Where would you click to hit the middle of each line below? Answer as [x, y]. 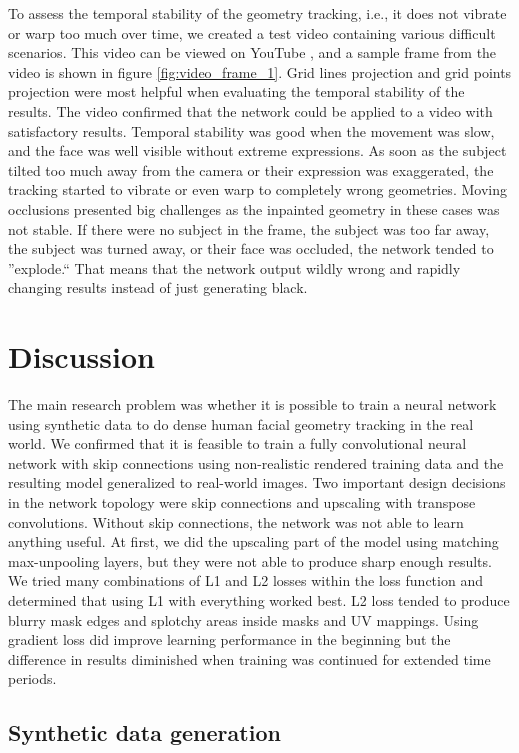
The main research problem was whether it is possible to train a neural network [252, 404]
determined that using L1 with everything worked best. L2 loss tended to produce [259, 599]
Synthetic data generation [144, 732]
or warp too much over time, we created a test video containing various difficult [252, 32]
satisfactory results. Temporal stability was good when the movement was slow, [251, 130]
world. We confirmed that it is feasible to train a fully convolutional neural [237, 443]
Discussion [81, 356]
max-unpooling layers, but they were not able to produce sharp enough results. [250, 560]
